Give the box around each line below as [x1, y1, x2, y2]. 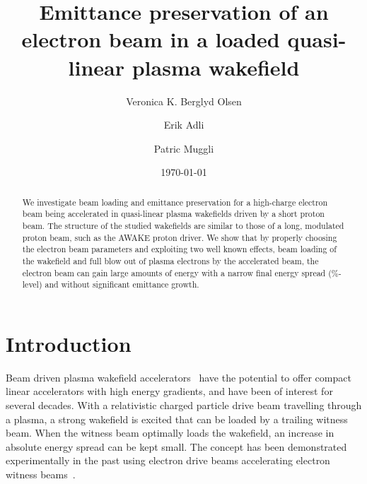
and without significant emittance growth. [45, 278, 199, 290]
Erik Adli [163, 117, 204, 132]
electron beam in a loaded [21, 25, 280, 54]
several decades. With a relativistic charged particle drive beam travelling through [6, 398, 362, 413]
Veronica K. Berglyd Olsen [126, 93, 242, 108]
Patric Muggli [153, 141, 214, 155]
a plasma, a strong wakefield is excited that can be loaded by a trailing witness [6, 411, 348, 426]
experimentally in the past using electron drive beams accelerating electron [6, 453, 330, 468]
